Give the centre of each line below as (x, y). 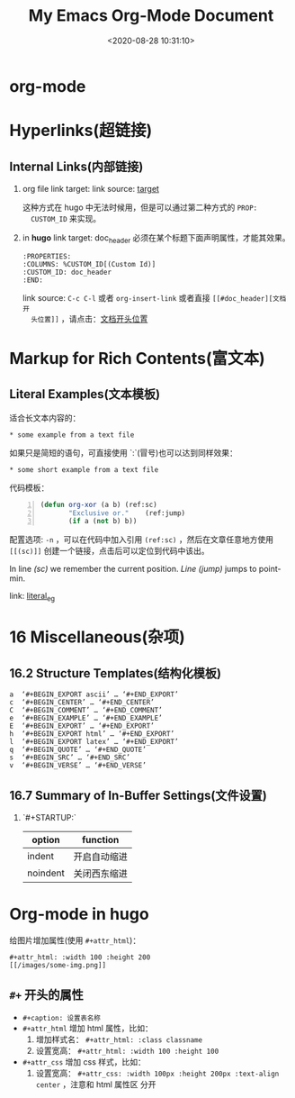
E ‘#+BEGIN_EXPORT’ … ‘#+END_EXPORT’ (82, 726)
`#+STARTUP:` (49, 817)
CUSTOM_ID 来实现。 (66, 218)
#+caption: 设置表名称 (61, 1018)
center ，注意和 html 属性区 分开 (96, 1084)
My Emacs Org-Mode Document (151, 16)
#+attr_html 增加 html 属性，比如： (87, 1028)
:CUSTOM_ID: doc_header (67, 272)
